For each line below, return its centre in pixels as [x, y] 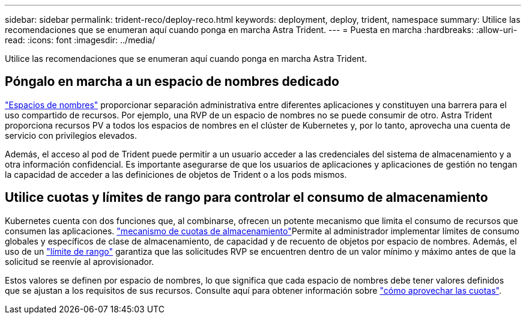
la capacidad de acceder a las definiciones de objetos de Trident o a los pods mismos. [176, 174]
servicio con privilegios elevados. [71, 135]
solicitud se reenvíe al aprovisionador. [80, 261]
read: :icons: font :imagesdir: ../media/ [80, 40]
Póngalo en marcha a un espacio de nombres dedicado [172, 82]
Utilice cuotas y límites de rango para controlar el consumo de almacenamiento [246, 198]
